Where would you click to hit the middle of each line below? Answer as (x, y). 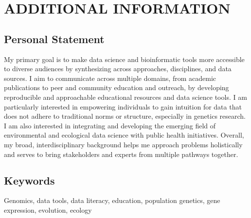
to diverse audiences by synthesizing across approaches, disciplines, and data (118, 69)
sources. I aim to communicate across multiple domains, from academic (110, 78)
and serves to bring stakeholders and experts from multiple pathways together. (121, 154)
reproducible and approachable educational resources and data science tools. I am (125, 97)
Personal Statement (54, 39)
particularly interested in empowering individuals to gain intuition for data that (123, 106)
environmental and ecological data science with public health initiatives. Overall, (124, 135)
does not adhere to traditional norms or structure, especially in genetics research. (125, 116)
